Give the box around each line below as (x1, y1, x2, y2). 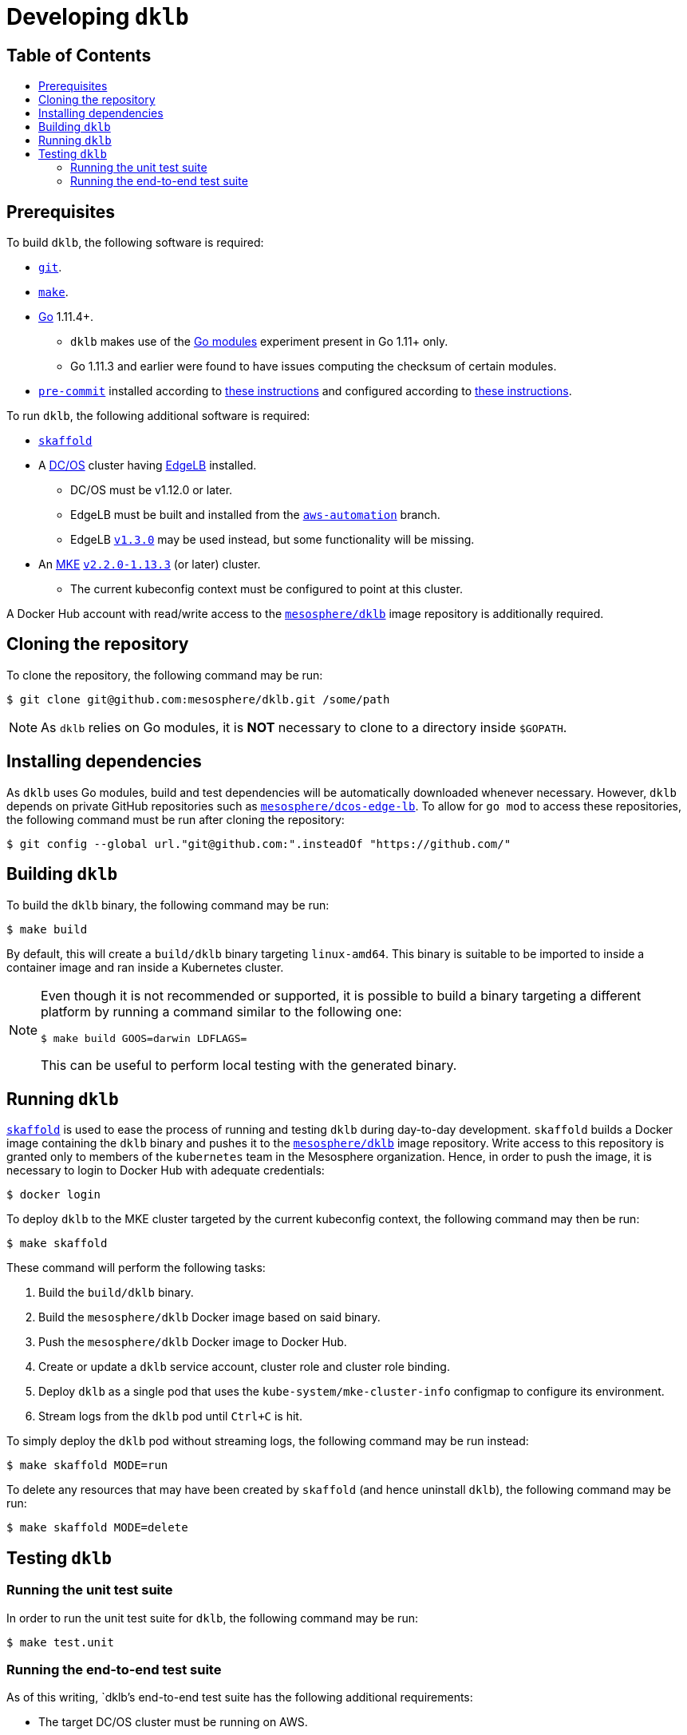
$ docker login (6, 1188, 101, 1202)
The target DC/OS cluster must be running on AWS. (38, 1715, 308, 1729)
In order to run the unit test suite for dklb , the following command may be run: (6, 1610, 418, 1625)
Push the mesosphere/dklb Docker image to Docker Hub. (38, 1335, 347, 1349)
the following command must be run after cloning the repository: (6, 812, 345, 826)
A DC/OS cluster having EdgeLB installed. (38, 458, 257, 473)
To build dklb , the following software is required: (6, 236, 264, 250)
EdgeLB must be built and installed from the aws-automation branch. (70, 508, 440, 522)
